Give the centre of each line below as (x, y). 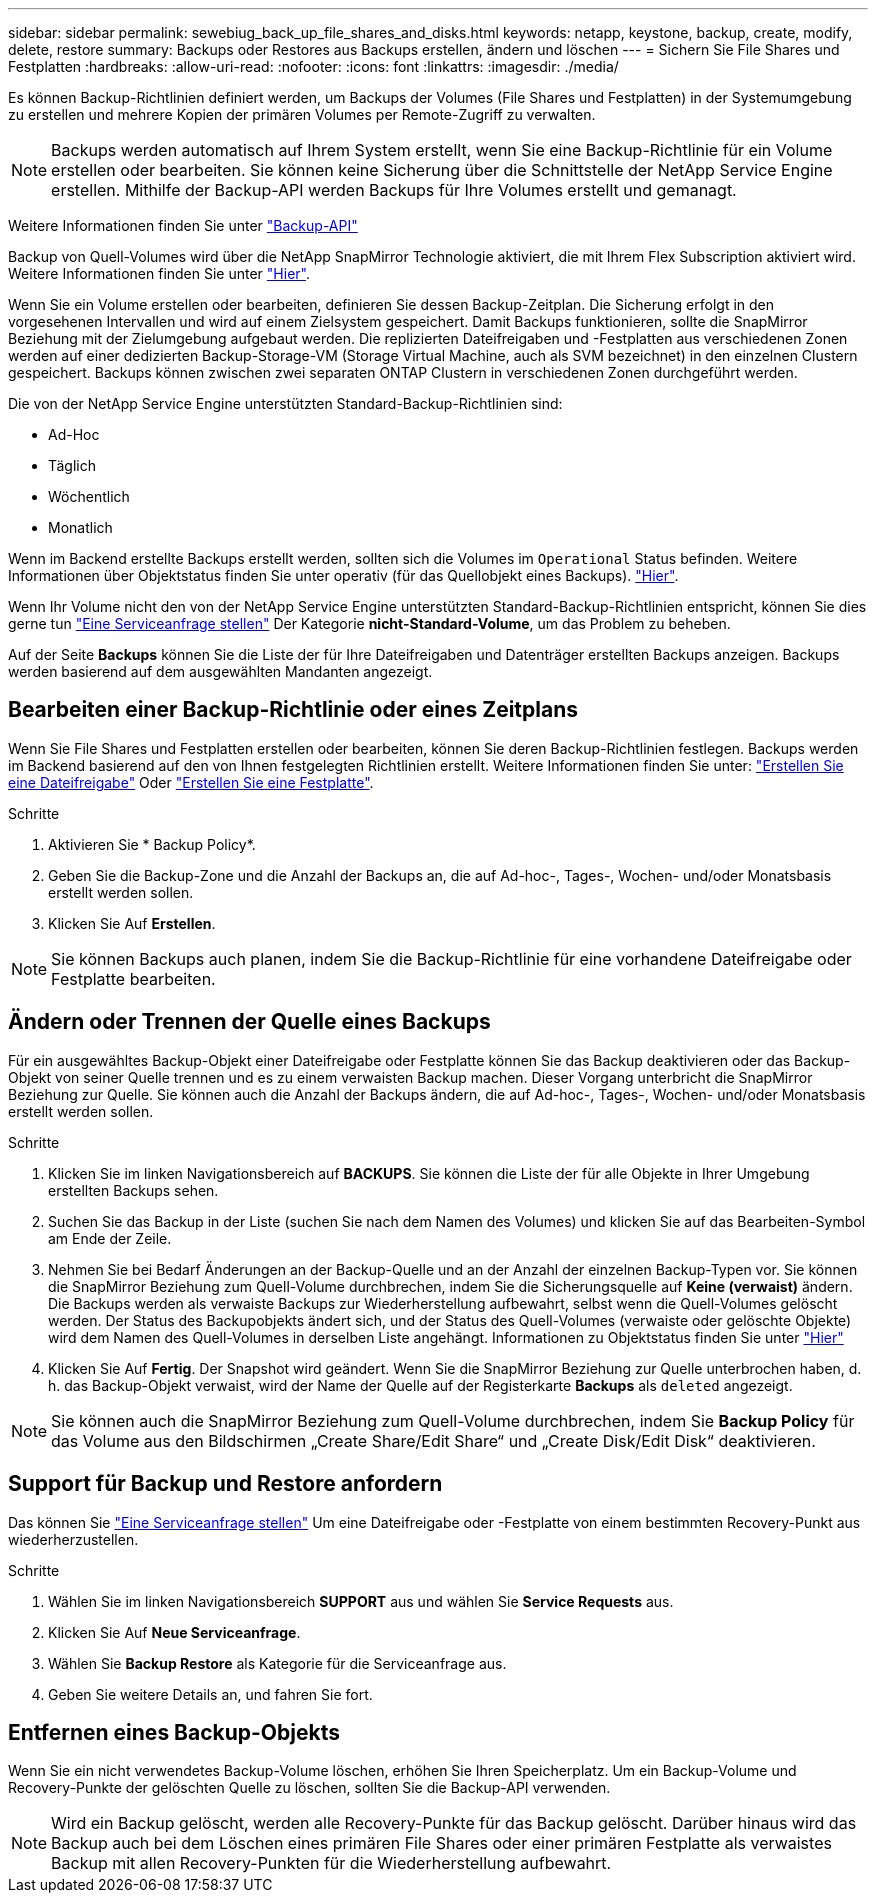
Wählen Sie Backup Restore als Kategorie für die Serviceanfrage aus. (277, 1663)
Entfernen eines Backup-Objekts (174, 1732)
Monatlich (80, 527)
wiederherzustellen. (73, 1539)
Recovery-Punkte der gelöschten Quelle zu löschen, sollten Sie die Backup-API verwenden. (309, 1788)
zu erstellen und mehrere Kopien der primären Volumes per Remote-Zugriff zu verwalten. (302, 114)
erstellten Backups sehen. (133, 1190)
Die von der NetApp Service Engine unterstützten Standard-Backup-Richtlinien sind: (285, 403)
